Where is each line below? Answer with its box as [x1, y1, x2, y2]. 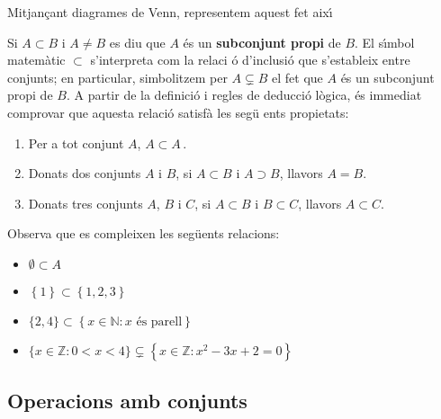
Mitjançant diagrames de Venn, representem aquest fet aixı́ [7, 3, 333, 21]
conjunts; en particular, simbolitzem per [7, 67, 228, 86]
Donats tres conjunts [28, 193, 143, 212]
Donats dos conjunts [28, 164, 141, 183]
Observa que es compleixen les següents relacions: [7, 224, 280, 243]
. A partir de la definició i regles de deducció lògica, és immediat [66, 85, 422, 104]
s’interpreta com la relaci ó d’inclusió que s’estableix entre [90, 50, 410, 69]
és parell [136, 315, 183, 328]
